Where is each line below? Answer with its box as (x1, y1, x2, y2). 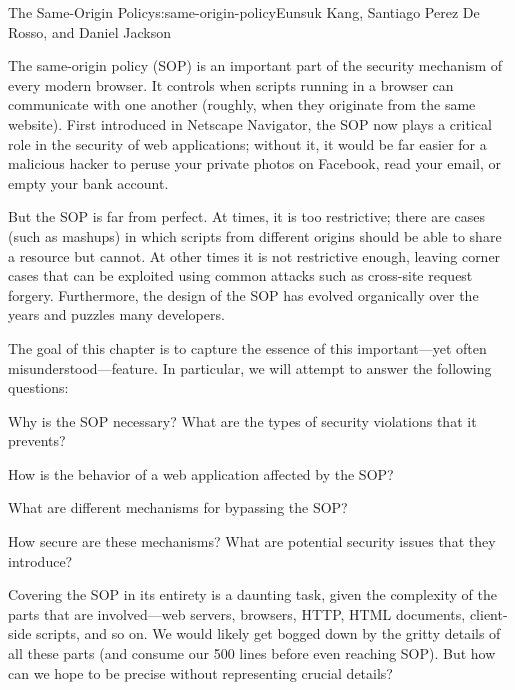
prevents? (8, 430, 66, 451)
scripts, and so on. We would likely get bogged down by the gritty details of (36, 623, 501, 644)
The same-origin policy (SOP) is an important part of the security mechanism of (8, 55, 503, 76)
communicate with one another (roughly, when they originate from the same (8, 94, 476, 115)
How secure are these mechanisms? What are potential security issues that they (8, 531, 496, 552)
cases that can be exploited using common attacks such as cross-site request (8, 265, 473, 286)
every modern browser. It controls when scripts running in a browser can (8, 74, 454, 95)
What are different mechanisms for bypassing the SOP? (8, 497, 348, 518)
